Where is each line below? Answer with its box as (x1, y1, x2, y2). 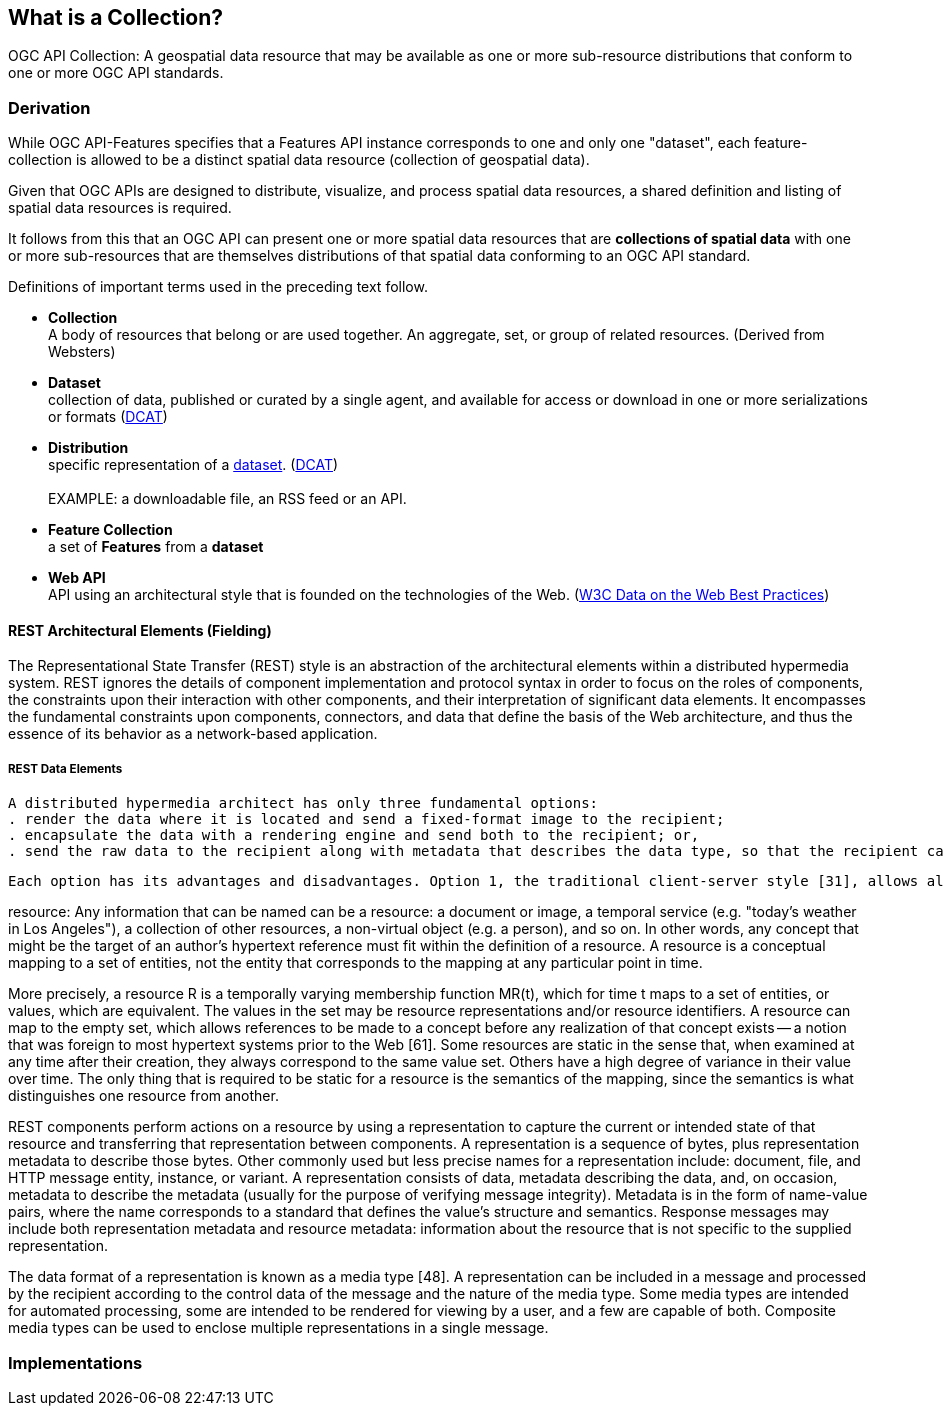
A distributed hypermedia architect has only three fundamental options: (8, 795, 599, 812)
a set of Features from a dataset (48, 538, 264, 556)
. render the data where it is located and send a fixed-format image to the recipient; (8, 811, 725, 828)
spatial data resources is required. (8, 199, 232, 217)
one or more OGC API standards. (8, 64, 224, 82)
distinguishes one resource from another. (8, 1087, 279, 1105)
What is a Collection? (8, 5, 224, 30)
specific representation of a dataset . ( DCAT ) (48, 456, 339, 474)
